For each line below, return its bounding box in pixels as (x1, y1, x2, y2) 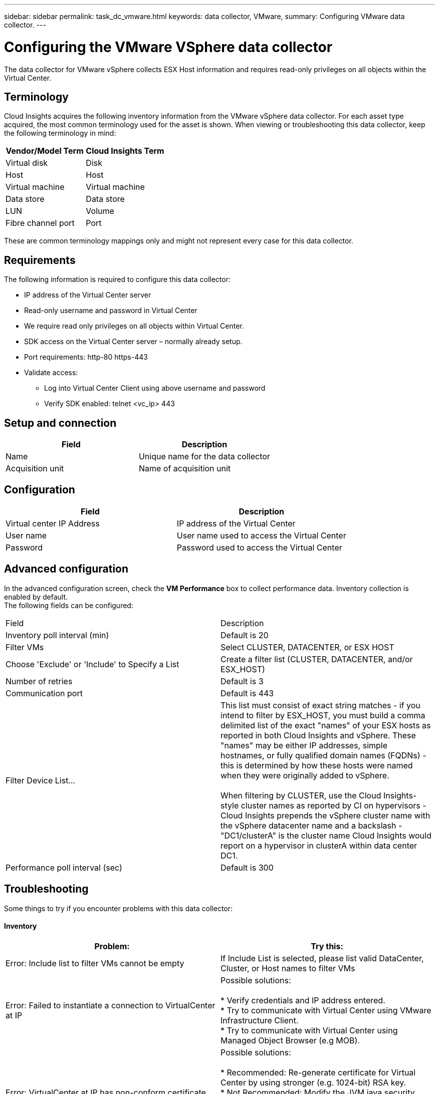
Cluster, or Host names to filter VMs (221, 963, 355, 973)
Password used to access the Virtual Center (176, 542, 342, 553)
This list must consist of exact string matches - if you (221, 700, 420, 710)
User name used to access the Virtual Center (176, 530, 346, 540)
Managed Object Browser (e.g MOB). (221, 1035, 360, 1045)
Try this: (311, 941, 343, 951)
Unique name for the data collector (138, 451, 270, 462)
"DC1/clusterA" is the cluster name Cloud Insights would (221, 830, 431, 841)
